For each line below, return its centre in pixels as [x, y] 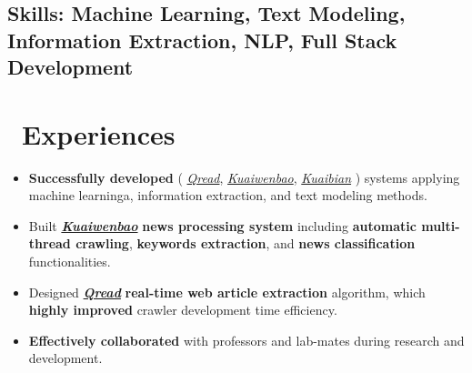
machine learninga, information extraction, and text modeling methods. [228, 195]
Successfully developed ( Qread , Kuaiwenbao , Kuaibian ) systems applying [244, 177]
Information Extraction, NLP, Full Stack [202, 40]
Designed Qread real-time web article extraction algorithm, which [227, 292]
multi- [441, 225]
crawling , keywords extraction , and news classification [246, 243]
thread [50, 243]
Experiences [99, 133]
